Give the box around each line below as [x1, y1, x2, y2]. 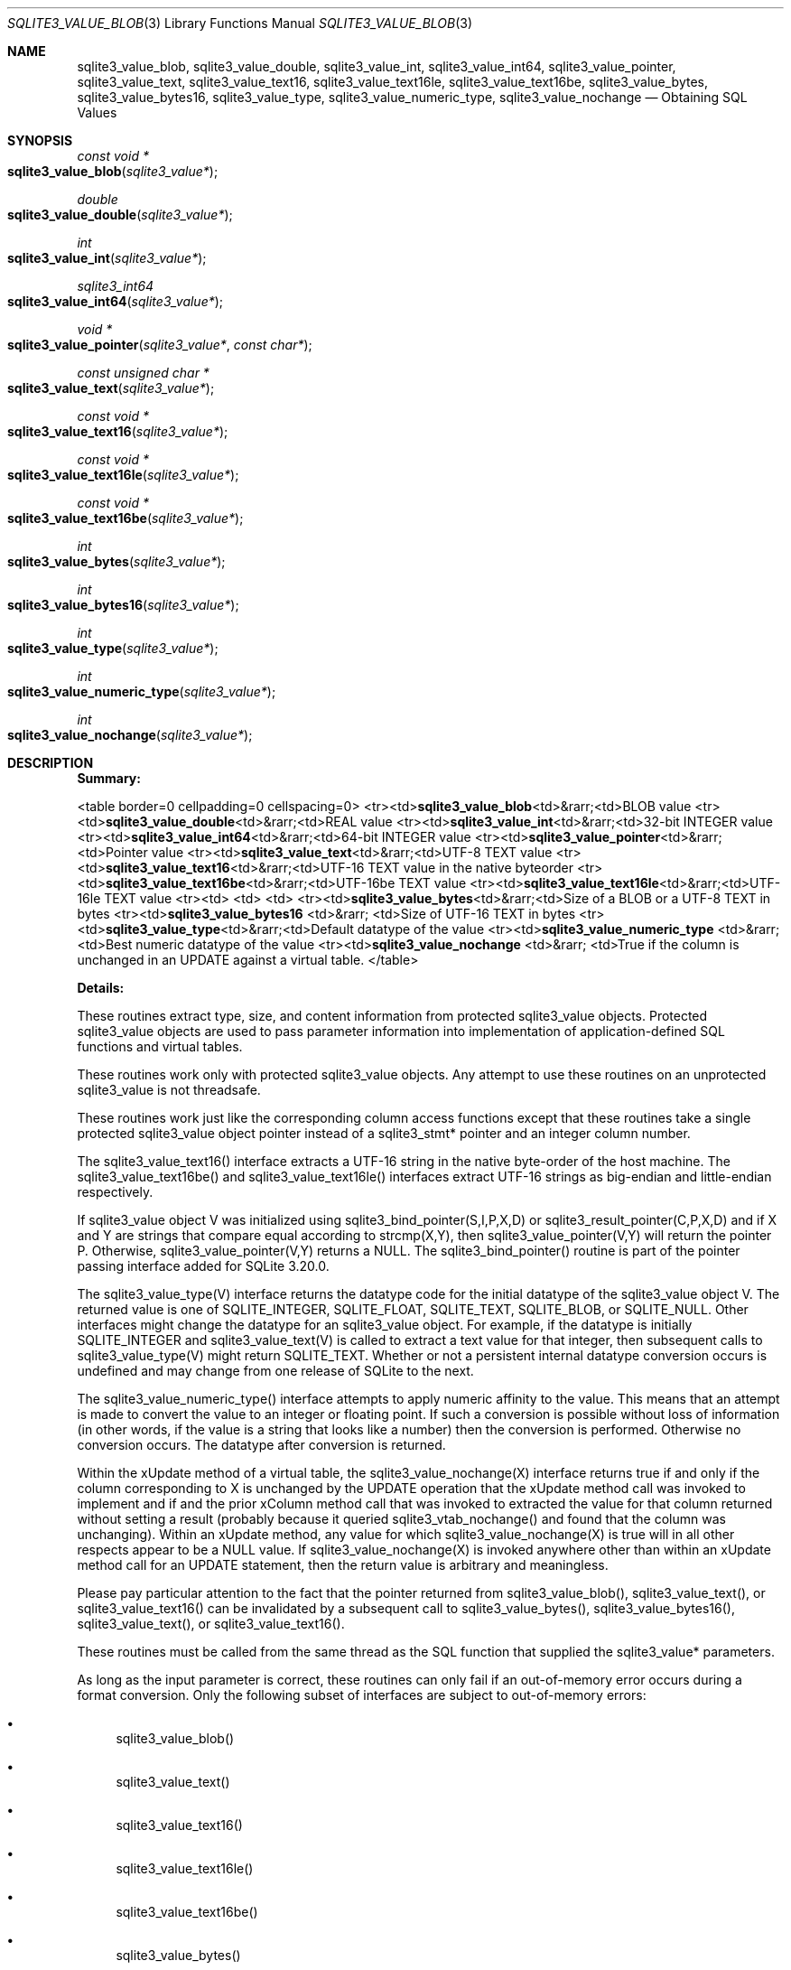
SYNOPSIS [7, 133, 73, 148]
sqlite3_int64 [77, 278, 154, 294]
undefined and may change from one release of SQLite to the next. [77, 1363, 474, 1378]
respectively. [77, 1184, 154, 1200]
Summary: [77, 770, 141, 786]
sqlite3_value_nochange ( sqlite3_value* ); [7, 727, 253, 742]
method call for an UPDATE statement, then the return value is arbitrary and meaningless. [77, 1557, 609, 1573]
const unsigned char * [77, 365, 209, 380]
